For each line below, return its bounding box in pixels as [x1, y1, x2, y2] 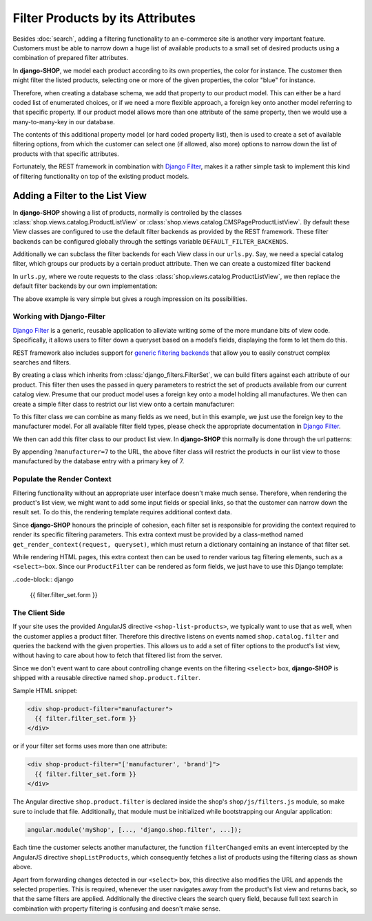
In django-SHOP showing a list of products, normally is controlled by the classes [12, 208, 242, 217]
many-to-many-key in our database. [12, 117, 115, 126]
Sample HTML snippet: [12, 686, 79, 695]
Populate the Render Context [12, 474, 112, 484]
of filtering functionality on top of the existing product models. [12, 172, 189, 180]
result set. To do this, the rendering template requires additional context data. [12, 508, 232, 516]
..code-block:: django [12, 575, 74, 583]
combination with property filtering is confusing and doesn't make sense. [12, 904, 220, 913]
